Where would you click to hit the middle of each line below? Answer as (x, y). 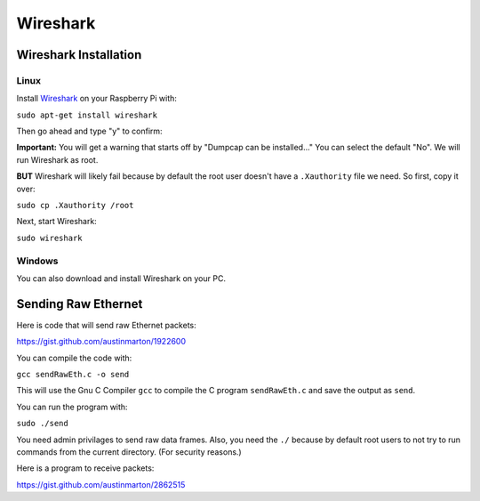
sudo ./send (42, 424)
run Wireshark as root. (57, 159)
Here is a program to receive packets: (85, 468)
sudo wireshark (50, 238)
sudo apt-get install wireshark (87, 115)
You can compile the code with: (74, 358)
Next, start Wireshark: (56, 222)
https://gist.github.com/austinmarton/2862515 (101, 484)
